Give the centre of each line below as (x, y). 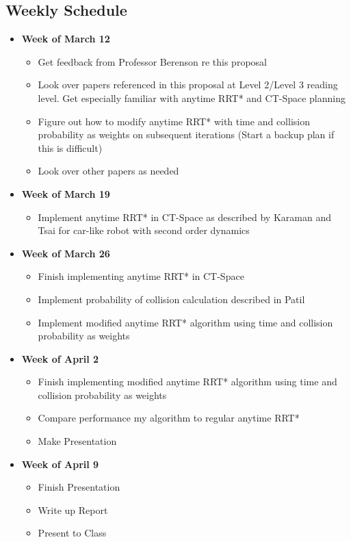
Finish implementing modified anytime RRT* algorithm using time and (187, 382)
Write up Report (73, 509)
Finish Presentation (79, 487)
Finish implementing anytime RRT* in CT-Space (141, 276)
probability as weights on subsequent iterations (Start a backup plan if (186, 134)
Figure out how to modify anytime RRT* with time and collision (174, 121)
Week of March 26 (66, 253)
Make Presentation (77, 441)
